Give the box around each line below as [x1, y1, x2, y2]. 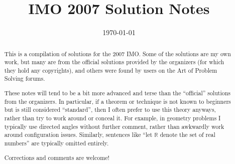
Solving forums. [4, 74, 45, 83]
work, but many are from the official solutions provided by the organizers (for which [4, 58, 224, 66]
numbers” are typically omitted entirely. [4, 138, 109, 147]
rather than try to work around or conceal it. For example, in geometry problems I [4, 114, 221, 122]
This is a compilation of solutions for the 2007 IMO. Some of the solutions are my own [4, 49, 231, 58]
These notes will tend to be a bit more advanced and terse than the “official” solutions [4, 89, 231, 97]
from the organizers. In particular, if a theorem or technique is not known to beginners [4, 97, 231, 105]
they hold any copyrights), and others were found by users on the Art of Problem [4, 66, 217, 74]
